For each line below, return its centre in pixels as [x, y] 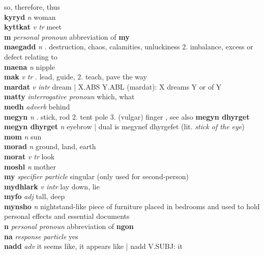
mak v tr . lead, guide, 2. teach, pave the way [76, 77]
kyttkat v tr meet [33, 27]
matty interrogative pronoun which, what [69, 96]
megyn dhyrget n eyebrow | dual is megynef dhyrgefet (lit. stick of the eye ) [124, 126]
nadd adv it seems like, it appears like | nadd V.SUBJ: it [93, 246]
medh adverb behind [37, 106]
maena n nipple [30, 66]
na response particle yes [41, 236]
